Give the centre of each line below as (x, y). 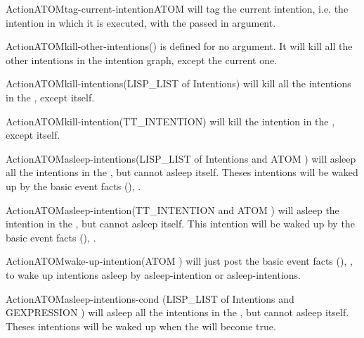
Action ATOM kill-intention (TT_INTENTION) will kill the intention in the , (170, 121)
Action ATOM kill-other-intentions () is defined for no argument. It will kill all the (179, 46)
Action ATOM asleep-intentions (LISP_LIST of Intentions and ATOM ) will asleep (181, 158)
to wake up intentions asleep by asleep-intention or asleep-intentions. (154, 274)
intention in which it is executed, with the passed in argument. (141, 22)
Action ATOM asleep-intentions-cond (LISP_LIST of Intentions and (150, 298)
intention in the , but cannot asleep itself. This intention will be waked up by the (180, 224)
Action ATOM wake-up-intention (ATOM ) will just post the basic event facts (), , (179, 261)
